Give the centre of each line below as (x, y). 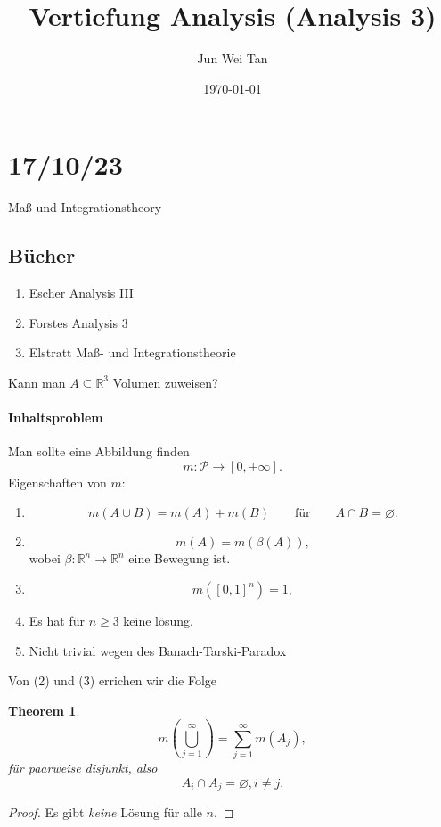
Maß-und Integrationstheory (85, 207)
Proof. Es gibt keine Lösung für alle (105, 812)
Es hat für (57, 620)
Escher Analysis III (81, 293)
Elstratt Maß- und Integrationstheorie (132, 352)
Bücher (42, 255)
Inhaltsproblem (56, 418)
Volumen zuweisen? (165, 382)
